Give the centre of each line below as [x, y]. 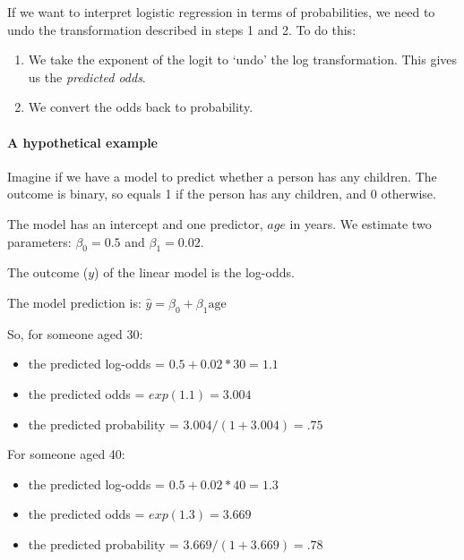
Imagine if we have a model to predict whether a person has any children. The [222, 176]
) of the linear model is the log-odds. [194, 272]
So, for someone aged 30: [75, 333]
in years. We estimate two [361, 223]
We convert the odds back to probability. [141, 107]
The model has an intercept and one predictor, [135, 223]
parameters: [39, 241]
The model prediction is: [74, 302]
